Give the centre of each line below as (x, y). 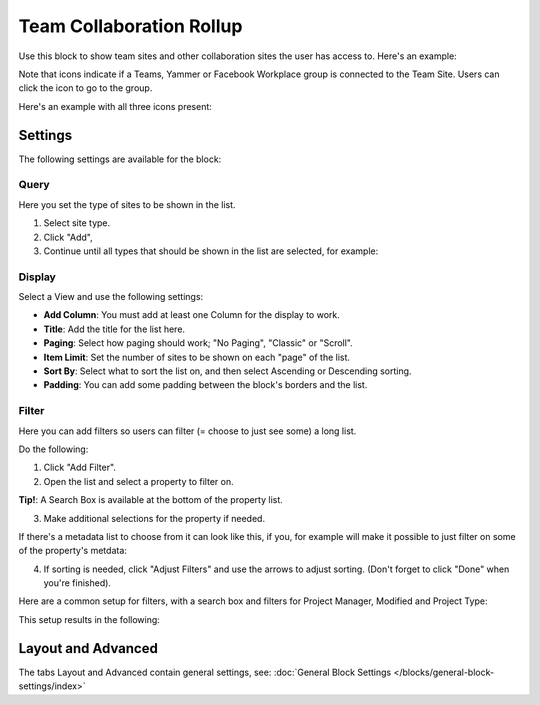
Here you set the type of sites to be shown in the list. (127, 204)
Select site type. (77, 223)
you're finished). (77, 583)
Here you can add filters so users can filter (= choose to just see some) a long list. (187, 431)
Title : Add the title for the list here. (114, 329)
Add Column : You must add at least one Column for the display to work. (191, 315)
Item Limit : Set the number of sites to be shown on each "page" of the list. (196, 357)
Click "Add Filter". (80, 467)
